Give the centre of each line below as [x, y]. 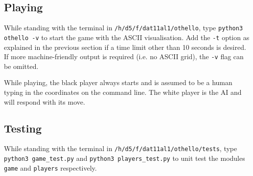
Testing [23, 128]
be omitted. [21, 66]
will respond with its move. [45, 101]
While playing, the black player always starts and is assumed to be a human [118, 82]
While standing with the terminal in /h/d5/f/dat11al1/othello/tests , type [121, 148]
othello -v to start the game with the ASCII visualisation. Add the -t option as [127, 37]
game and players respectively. [50, 167]
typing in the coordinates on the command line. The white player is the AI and [123, 92]
